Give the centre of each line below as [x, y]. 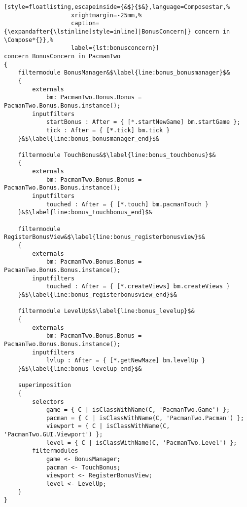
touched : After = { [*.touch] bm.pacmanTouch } [127, 204]
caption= [85, 23]
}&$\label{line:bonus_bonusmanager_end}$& [88, 138]
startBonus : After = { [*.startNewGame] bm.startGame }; [143, 122]
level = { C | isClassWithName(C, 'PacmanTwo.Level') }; [141, 443]
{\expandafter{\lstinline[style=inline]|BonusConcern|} [98, 31]
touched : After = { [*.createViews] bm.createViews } [138, 287]
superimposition [45, 385]
